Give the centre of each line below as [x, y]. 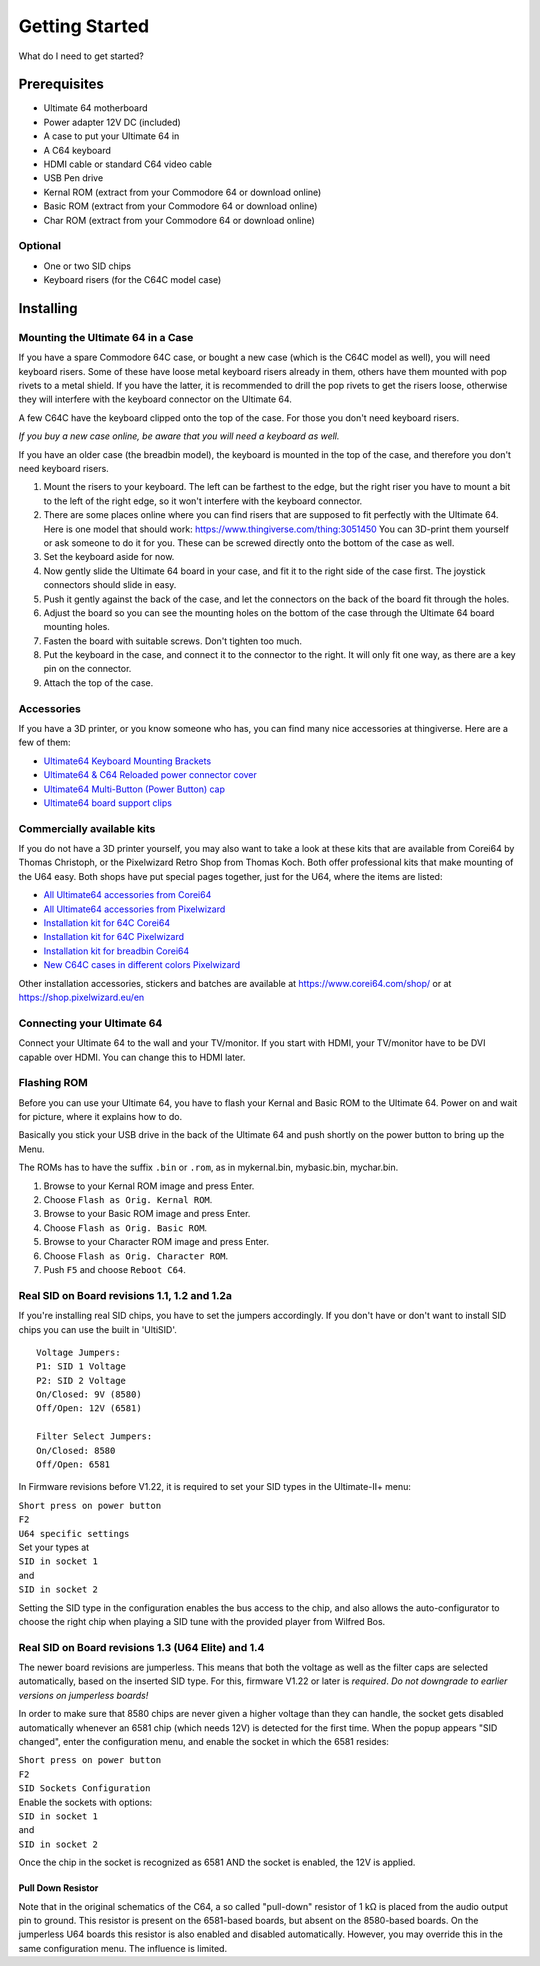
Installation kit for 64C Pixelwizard [114, 937]
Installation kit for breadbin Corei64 [116, 951]
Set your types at [54, 1547]
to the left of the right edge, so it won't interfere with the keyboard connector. [203, 501]
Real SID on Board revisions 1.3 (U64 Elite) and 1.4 [141, 1647]
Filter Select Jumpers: [94, 1436]
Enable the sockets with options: [85, 1802]
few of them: [44, 742]
